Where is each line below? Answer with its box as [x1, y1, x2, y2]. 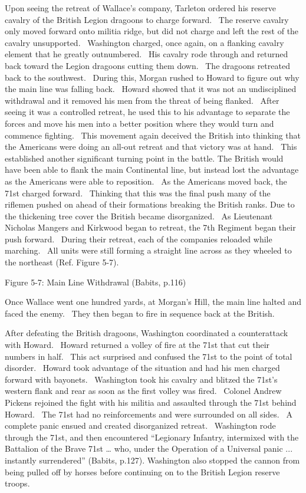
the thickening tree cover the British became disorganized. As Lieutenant [5, 209, 273, 222]
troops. [5, 477, 30, 489]
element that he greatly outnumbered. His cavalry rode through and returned [5, 48, 288, 60]
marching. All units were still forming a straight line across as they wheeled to [5, 244, 292, 257]
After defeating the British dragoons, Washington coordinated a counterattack [5, 327, 288, 339]
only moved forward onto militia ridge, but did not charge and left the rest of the [5, 25, 299, 37]
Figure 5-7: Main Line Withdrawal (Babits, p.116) [5, 275, 186, 288]
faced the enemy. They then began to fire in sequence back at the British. [5, 307, 275, 319]
